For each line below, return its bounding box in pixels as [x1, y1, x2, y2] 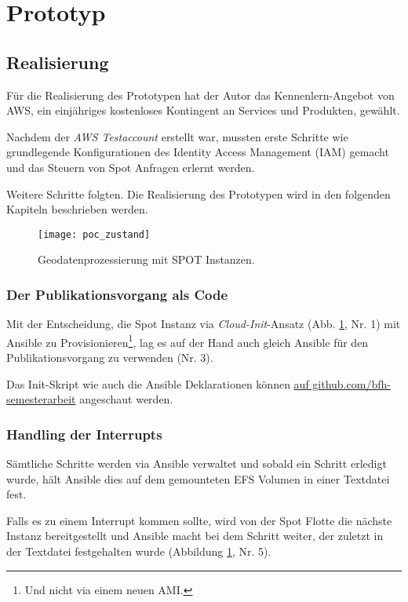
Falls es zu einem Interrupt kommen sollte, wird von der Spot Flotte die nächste [6, 512, 392, 528]
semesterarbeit [6, 391, 76, 407]
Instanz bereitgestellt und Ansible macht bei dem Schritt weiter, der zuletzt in [6, 527, 384, 544]
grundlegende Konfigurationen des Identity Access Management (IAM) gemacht [6, 144, 389, 160]
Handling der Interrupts [6, 424, 162, 443]
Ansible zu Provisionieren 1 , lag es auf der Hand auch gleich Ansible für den [6, 331, 369, 350]
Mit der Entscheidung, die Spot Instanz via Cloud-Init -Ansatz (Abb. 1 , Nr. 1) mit [6, 316, 401, 332]
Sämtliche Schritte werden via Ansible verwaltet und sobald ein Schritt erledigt [6, 455, 387, 472]
